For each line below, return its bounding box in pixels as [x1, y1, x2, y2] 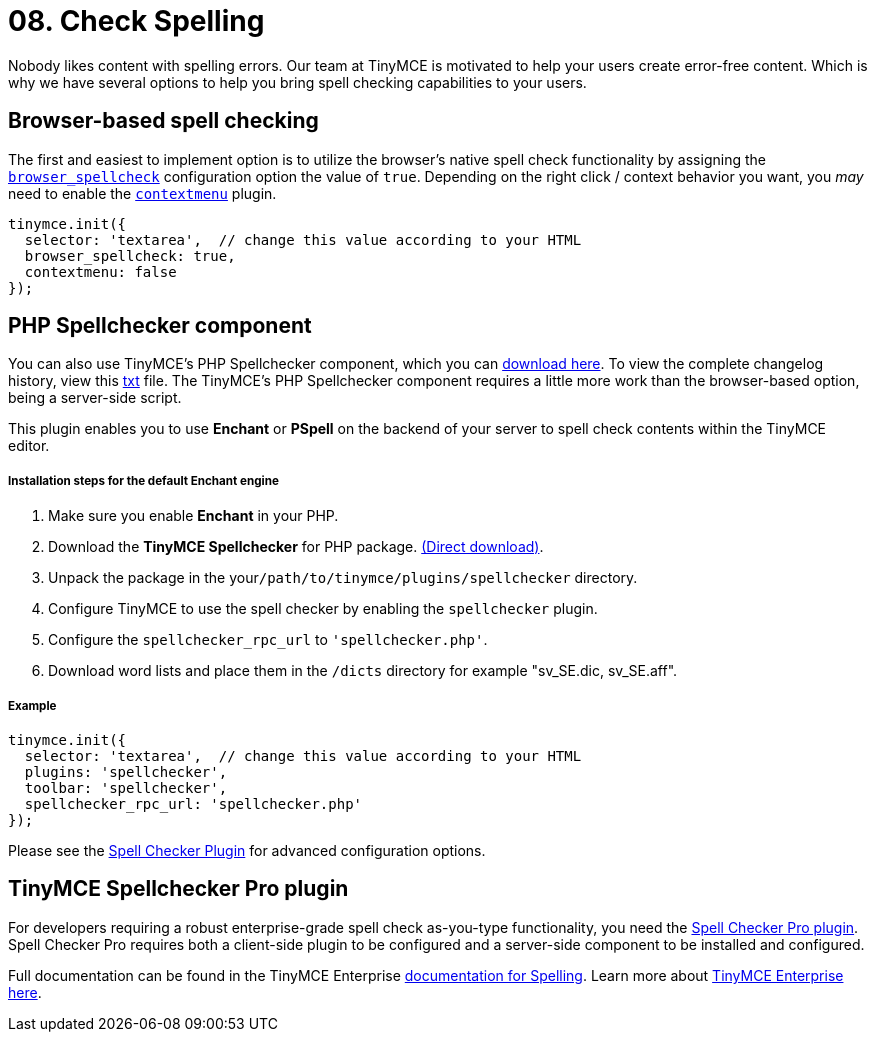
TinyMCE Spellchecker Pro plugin [8, 876, 349, 902]
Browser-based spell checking [8, 108, 319, 134]
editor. [8, 437, 50, 455]
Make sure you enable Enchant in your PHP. [48, 507, 339, 525]
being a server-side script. [8, 389, 182, 407]
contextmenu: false [24, 263, 177, 280]
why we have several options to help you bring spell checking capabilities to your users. [8, 73, 587, 91]
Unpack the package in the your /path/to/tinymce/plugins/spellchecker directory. [48, 569, 638, 587]
